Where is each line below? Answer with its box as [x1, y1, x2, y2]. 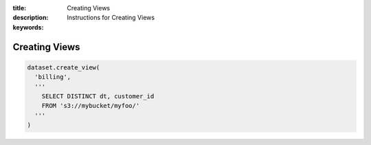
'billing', [34, 73, 71, 81]
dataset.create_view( [27, 63, 100, 71]
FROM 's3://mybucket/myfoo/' [41, 102, 140, 110]
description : [12, 14, 49, 22]
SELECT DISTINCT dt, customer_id [41, 92, 155, 100]
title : [12, 4, 27, 12]
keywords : [12, 23, 44, 31]
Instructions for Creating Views [67, 14, 155, 22]
